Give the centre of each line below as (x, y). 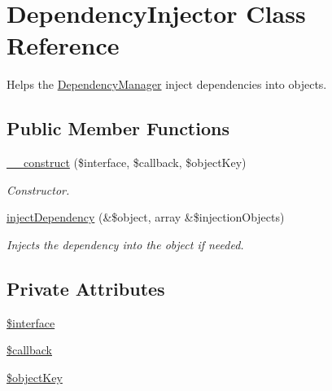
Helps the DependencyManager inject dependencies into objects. (167, 84)
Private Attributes (86, 288)
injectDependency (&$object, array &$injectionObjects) (146, 217)
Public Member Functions (118, 128)
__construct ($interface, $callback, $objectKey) (127, 163)
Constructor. (38, 189)
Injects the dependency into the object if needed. (125, 244)
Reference (63, 45)
